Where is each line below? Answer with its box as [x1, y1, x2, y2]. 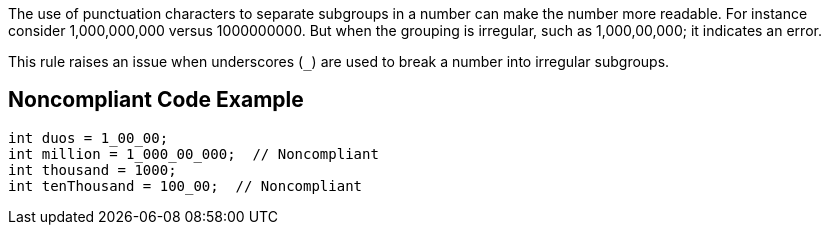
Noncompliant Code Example [8, 87, 304, 113]
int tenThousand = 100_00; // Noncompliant [8, 177, 363, 194]
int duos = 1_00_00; [8, 129, 169, 146]
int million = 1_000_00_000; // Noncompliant [8, 145, 379, 162]
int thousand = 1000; [8, 161, 177, 178]
